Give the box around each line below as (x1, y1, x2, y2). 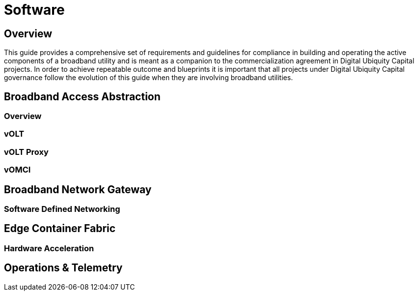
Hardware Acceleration (4, 243, 94, 253)
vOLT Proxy (4, 147, 49, 157)
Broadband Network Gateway (4, 183, 152, 196)
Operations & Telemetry (4, 262, 123, 274)
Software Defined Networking (4, 204, 120, 214)
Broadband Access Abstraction (4, 90, 161, 103)
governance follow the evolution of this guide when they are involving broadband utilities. (4, 73, 293, 82)
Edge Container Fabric (4, 222, 116, 235)
